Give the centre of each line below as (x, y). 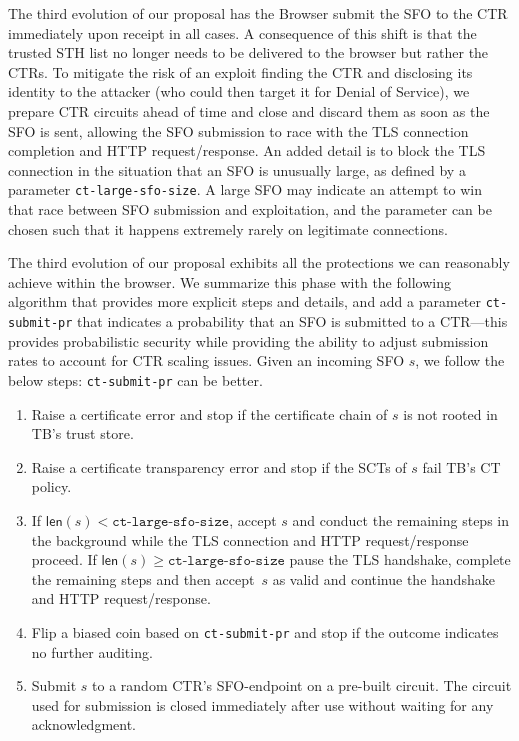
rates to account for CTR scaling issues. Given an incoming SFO (206, 360)
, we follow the (460, 360)
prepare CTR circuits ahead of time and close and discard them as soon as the (249, 110)
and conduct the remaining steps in (400, 519)
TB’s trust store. (82, 433)
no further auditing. (92, 651)
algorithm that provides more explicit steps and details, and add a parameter (245, 301)
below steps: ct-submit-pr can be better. (135, 379)
